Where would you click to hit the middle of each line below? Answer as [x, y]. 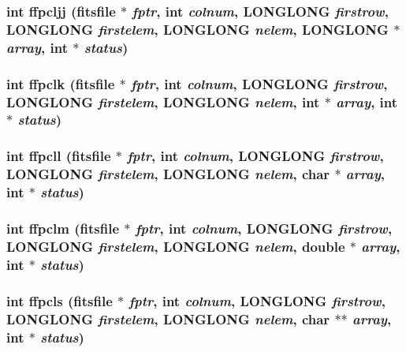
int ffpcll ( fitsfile [59, 156]
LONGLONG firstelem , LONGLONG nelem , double [176, 246]
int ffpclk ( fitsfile [61, 83]
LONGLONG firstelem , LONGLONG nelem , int [163, 101]
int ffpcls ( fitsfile [60, 300]
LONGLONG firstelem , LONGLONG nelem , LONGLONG [197, 29]
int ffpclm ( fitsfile [63, 228]
